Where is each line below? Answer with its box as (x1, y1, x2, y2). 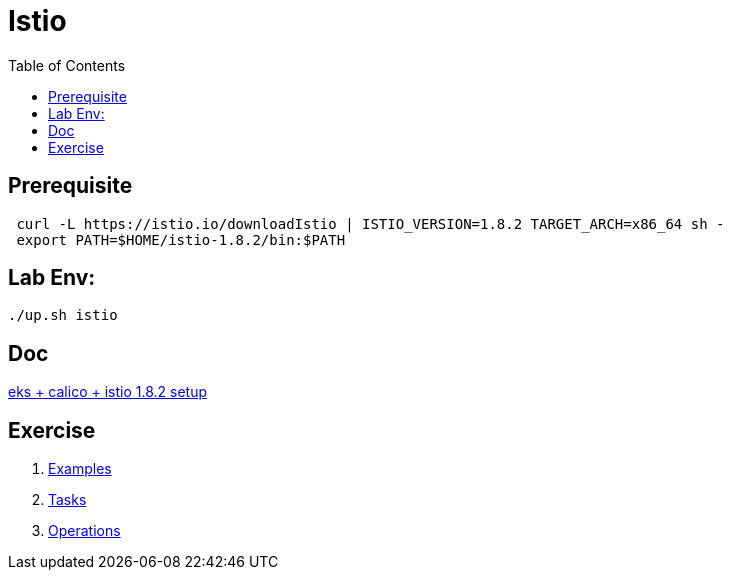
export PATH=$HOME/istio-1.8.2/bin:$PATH (16, 231, 346, 248)
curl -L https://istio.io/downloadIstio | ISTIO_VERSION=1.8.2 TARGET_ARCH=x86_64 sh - (16, 215, 725, 232)
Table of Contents (8, 56, 126, 74)
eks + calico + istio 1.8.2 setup (8, 383, 208, 401)
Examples (48, 460, 112, 478)
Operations (48, 522, 121, 540)
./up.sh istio (8, 307, 118, 324)
